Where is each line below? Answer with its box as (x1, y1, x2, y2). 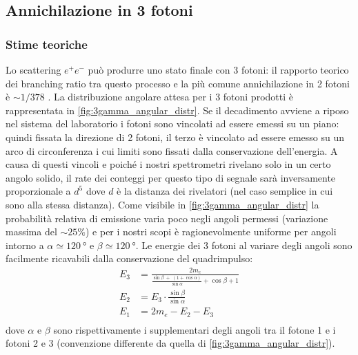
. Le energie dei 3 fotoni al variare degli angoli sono (135, 237, 352, 252)
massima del (6, 224, 57, 239)
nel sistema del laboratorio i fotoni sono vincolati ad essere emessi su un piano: (6, 116, 339, 131)
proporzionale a (6, 184, 71, 198)
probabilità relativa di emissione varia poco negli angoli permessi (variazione (6, 211, 328, 225)
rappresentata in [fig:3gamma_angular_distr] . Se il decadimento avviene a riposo (6, 103, 349, 117)
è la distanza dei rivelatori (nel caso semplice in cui (117, 184, 333, 198)
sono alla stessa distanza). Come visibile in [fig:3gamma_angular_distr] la (6, 197, 319, 211)
